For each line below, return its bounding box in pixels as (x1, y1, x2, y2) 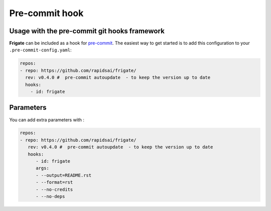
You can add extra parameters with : (9, 116, 85, 123)
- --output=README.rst (36, 172, 92, 178)
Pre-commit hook (9, 8, 84, 19)
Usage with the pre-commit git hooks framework (9, 27, 165, 35)
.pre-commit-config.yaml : (9, 47, 72, 53)
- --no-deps (36, 194, 65, 199)
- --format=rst (36, 179, 73, 185)
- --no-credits (36, 186, 73, 192)
